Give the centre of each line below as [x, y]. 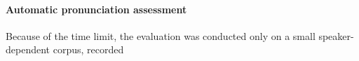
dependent [28, 49]
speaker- [336, 35]
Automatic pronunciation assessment [96, 9]
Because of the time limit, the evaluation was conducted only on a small [161, 35]
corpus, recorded [88, 49]
